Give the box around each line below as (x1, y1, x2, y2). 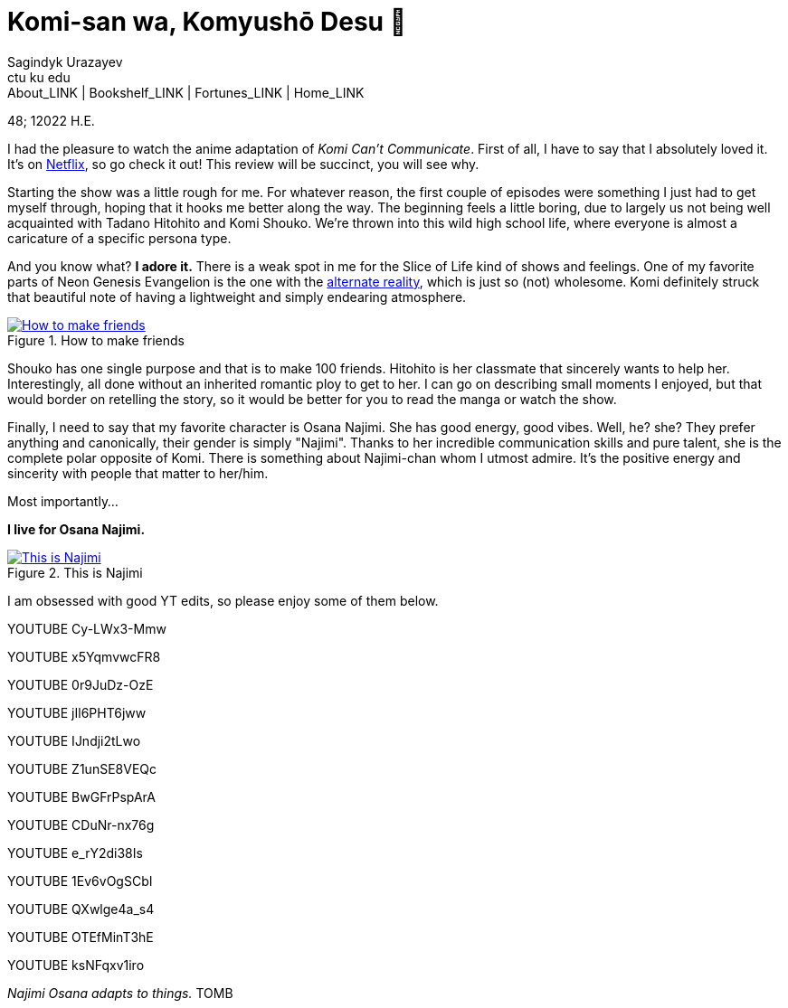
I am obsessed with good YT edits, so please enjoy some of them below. (7, 592, 439, 608)
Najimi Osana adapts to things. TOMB (7, 984, 233, 1001)
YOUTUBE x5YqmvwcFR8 (7, 648, 161, 664)
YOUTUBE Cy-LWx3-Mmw (7, 620, 166, 636)
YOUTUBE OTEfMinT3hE (7, 928, 154, 945)
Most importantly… (7, 493, 119, 509)
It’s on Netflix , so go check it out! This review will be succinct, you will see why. (7, 155, 479, 172)
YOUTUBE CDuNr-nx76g (7, 816, 155, 833)
